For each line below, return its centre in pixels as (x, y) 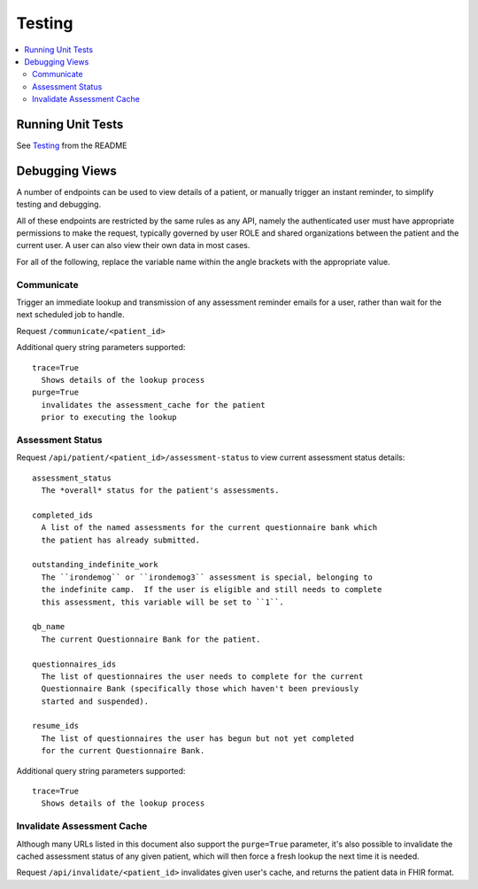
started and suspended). (95, 701)
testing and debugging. (59, 205)
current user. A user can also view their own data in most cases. (133, 246)
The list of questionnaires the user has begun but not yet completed (197, 738)
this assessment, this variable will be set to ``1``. (163, 602)
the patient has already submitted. (121, 540)
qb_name (49, 627)
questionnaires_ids (74, 664)
